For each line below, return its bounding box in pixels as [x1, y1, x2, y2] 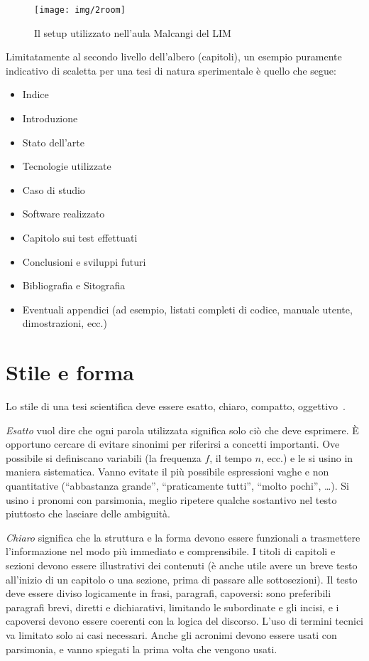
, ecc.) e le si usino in [260, 450, 353, 465]
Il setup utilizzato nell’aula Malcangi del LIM [34, 25, 231, 40]
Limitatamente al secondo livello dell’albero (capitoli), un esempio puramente [6, 49, 342, 64]
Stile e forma [6, 358, 134, 387]
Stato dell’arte [22, 134, 84, 149]
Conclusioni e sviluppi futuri [22, 254, 146, 269]
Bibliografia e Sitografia [22, 278, 126, 293]
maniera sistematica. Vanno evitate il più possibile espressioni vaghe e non [6, 464, 329, 479]
